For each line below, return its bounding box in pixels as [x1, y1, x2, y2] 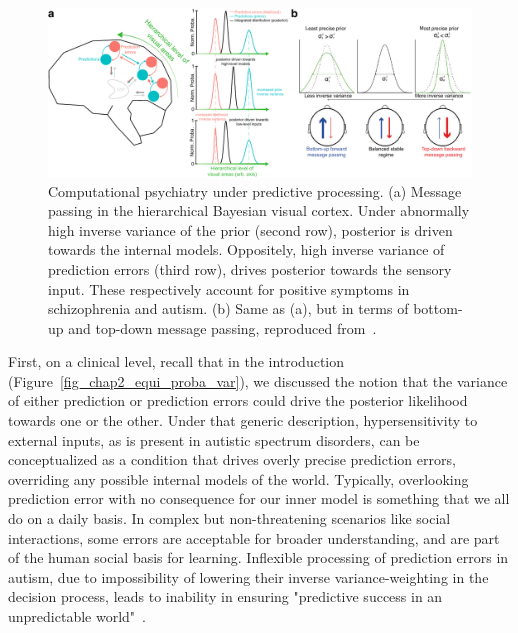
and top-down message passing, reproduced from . [68, 317, 377, 338]
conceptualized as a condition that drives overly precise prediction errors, [8, 449, 456, 470]
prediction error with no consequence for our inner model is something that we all [8, 488, 510, 509]
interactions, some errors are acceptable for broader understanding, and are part [8, 527, 500, 548]
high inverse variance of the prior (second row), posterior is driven [48, 219, 453, 240]
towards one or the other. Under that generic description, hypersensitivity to [8, 410, 478, 431]
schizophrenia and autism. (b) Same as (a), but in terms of [48, 298, 409, 319]
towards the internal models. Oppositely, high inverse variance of [48, 239, 445, 260]
